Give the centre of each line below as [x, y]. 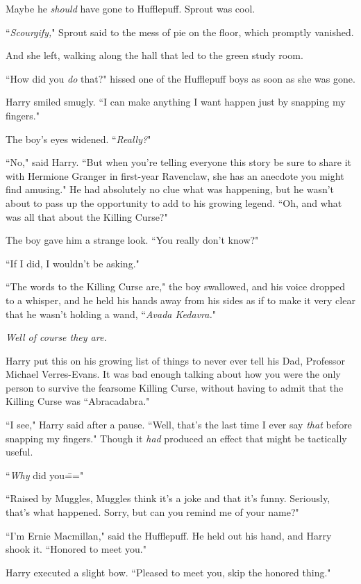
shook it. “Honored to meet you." [76, 549]
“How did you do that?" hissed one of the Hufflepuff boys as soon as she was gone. [180, 78]
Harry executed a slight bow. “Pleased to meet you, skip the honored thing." [168, 572]
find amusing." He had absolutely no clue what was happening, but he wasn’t [170, 189]
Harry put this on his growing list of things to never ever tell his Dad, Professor [175, 360]
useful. [19, 452]
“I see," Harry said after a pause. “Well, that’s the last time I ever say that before [179, 425]
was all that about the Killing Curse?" [87, 216]
